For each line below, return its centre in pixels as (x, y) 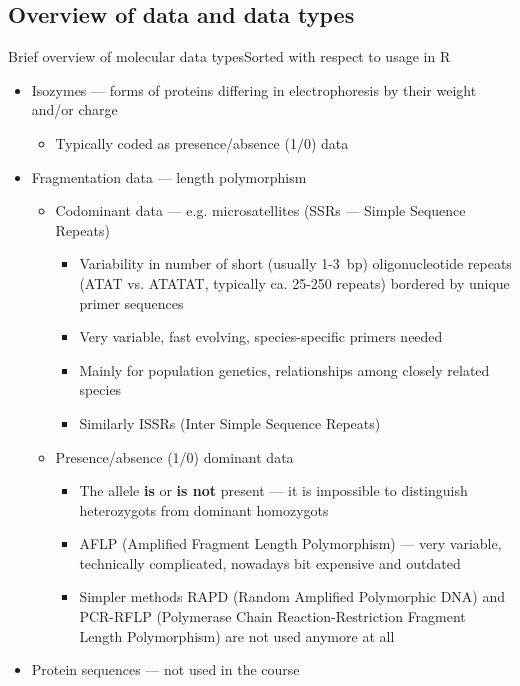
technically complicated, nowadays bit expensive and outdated (270, 562)
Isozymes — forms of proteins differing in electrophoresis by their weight (254, 89)
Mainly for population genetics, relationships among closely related (284, 369)
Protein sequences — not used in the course (165, 669)
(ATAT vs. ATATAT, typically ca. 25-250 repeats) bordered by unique (294, 282)
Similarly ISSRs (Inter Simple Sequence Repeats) (230, 422)
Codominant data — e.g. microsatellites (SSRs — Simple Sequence (260, 210)
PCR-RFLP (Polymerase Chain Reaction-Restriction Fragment (272, 616)
